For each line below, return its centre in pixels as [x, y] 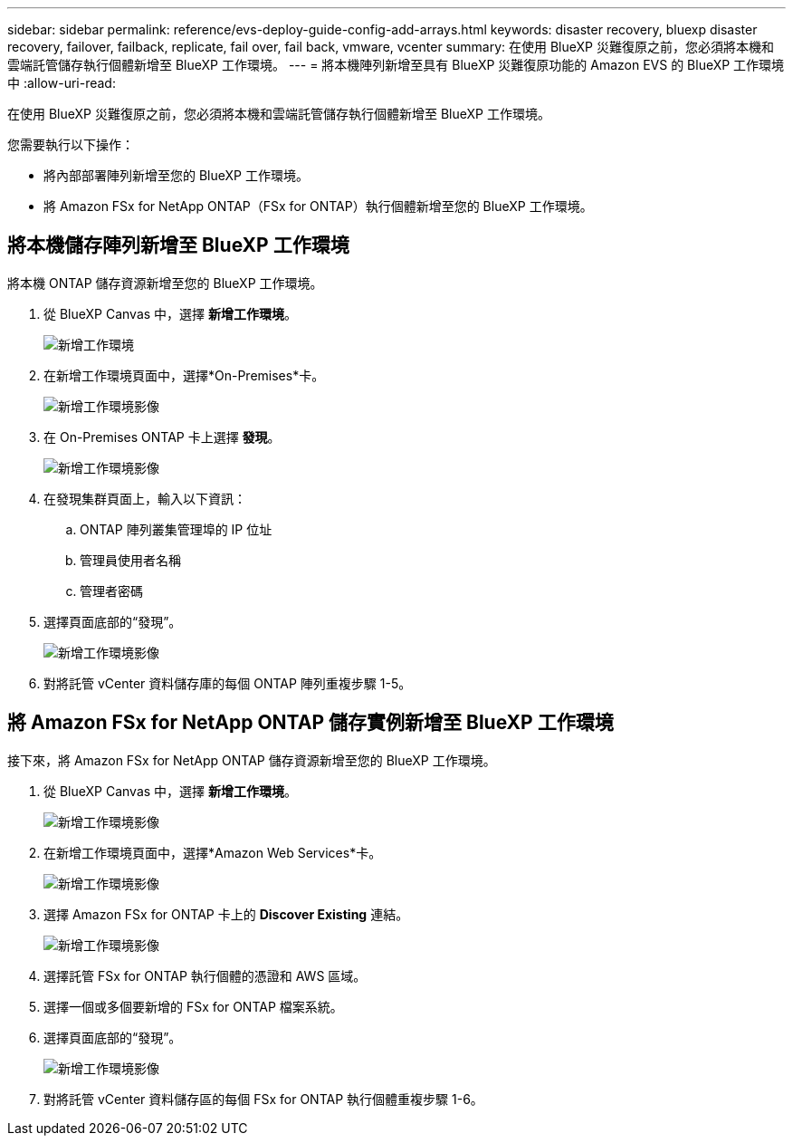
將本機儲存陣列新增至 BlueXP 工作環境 [178, 245]
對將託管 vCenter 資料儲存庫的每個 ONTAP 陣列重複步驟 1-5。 [228, 683]
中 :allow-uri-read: [62, 83]
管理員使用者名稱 [130, 560]
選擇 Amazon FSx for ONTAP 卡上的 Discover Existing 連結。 [226, 914]
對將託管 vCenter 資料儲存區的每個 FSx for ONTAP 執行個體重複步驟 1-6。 [263, 1099]
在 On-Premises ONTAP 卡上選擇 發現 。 [162, 437]
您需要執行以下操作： [71, 144]
